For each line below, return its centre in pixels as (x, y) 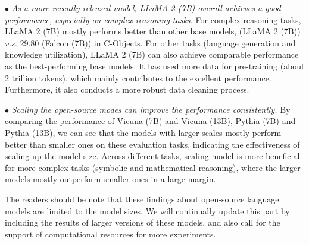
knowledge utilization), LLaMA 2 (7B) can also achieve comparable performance (152, 54)
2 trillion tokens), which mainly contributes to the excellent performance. (138, 77)
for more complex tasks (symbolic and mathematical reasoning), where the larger (153, 167)
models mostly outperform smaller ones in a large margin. (110, 179)
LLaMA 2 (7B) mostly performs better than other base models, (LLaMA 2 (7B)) (153, 31)
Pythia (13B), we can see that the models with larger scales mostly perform (143, 132)
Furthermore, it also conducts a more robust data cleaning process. (127, 89)
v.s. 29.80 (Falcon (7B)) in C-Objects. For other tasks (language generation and (150, 42)
